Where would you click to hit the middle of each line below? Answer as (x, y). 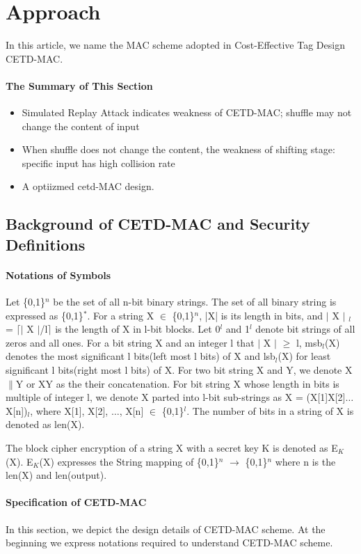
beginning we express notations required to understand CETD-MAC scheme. (169, 543)
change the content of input (81, 126)
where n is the (305, 461)
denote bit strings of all (305, 329)
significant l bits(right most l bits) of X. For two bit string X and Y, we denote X (179, 370)
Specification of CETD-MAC (76, 502)
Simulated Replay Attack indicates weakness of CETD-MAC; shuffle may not (187, 112)
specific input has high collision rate (98, 163)
